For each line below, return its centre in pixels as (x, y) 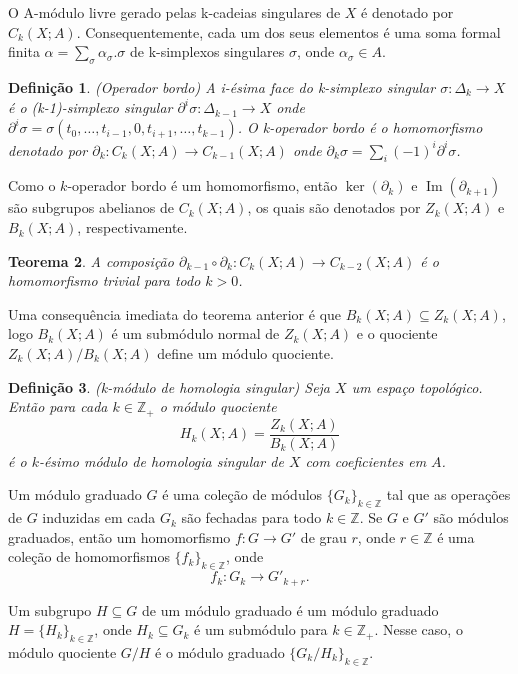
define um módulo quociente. (245, 353)
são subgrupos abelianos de (91, 207)
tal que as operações (448, 494)
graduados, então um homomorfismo (119, 536)
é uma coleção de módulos (242, 494)
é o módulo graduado (220, 651)
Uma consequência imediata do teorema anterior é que (175, 313)
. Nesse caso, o (418, 629)
